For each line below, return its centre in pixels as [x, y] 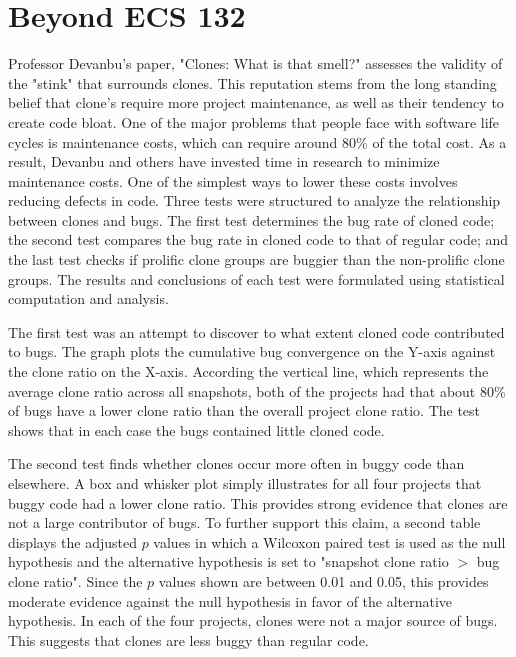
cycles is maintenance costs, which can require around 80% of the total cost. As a [257, 141]
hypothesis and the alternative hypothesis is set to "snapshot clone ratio [228, 561]
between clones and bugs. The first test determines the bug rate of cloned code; [251, 219]
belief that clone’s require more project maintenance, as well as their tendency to [256, 102]
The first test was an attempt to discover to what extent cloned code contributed [256, 331]
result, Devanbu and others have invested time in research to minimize [224, 161]
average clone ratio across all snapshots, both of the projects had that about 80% [257, 390]
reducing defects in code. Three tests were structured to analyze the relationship [254, 200]
